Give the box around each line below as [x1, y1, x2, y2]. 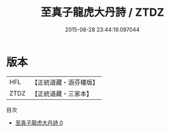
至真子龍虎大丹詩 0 [15, 119, 63, 126]
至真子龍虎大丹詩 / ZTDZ [40, 5, 165, 19]
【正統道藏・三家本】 [31, 89, 93, 97]
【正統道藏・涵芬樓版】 [31, 78, 99, 87]
